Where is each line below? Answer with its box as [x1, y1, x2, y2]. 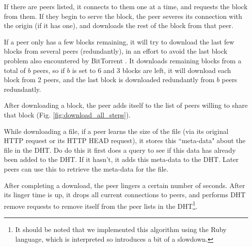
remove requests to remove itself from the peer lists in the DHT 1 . [4, 199, 198, 211]
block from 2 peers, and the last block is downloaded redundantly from [4, 74, 215, 85]
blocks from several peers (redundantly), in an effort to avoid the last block [4, 46, 227, 56]
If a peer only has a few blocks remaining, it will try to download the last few [4, 36, 235, 46]
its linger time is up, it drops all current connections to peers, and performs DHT [4, 189, 246, 200]
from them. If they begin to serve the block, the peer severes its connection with [4, 11, 242, 21]
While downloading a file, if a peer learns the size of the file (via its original [4, 126, 229, 136]
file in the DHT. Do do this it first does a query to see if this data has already [4, 145, 236, 155]
